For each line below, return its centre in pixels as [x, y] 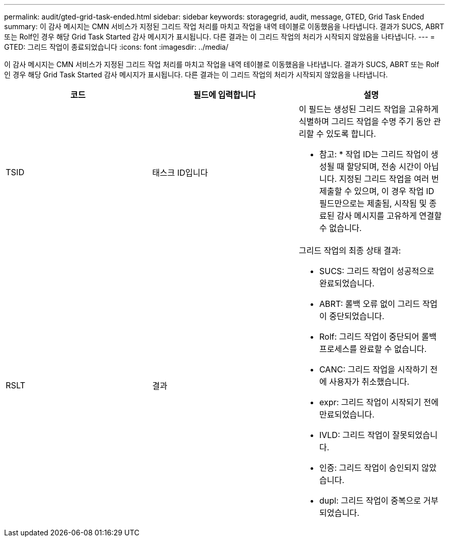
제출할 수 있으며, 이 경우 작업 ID [377, 191]
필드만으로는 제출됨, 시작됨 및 [373, 203]
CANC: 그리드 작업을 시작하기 [373, 369]
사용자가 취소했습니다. [369, 382]
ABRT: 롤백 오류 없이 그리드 [370, 304]
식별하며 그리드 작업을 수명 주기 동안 [365, 121]
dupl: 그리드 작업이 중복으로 [370, 501]
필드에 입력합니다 [224, 95]
